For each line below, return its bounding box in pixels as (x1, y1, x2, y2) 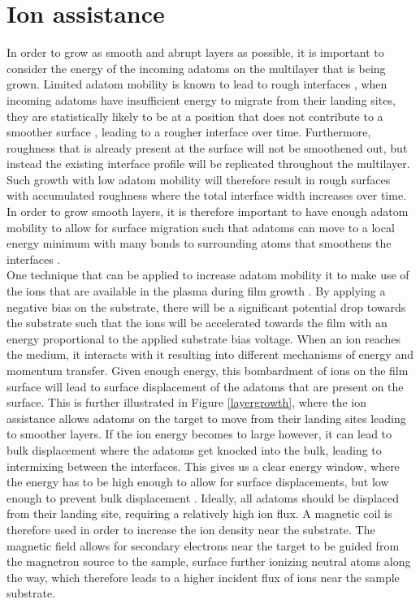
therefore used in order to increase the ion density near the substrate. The (6, 520, 375, 537)
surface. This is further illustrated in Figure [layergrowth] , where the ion (6, 394, 367, 411)
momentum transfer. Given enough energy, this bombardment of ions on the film (6, 362, 409, 378)
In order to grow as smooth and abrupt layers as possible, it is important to (6, 44, 384, 61)
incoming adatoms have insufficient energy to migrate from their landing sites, (6, 91, 396, 108)
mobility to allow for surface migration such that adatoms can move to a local (6, 218, 395, 235)
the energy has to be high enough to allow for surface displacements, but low (6, 473, 389, 490)
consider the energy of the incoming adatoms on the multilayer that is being (6, 59, 386, 76)
